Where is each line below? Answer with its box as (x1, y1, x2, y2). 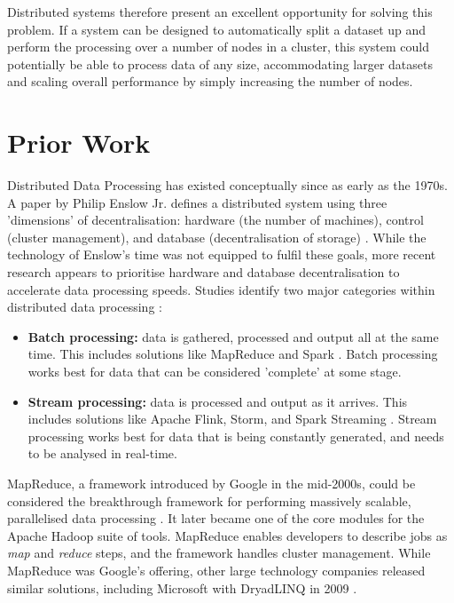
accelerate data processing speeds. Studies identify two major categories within (7, 280, 435, 298)
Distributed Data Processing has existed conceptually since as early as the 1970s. (7, 176, 448, 194)
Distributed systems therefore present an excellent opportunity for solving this (7, 3, 433, 20)
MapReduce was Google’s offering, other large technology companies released (7, 560, 426, 579)
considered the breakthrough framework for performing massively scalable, (7, 491, 411, 510)
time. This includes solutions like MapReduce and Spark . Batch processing (27, 345, 438, 363)
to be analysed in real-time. (27, 444, 177, 463)
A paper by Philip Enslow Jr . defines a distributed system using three (7, 193, 387, 211)
